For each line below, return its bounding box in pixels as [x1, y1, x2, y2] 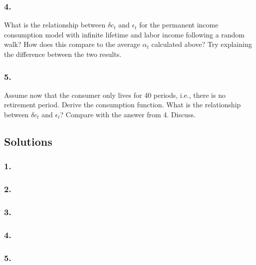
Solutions [4, 133, 52, 149]
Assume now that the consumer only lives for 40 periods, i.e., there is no [4, 89, 226, 100]
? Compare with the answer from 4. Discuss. [60, 109, 196, 119]
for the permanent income [139, 19, 219, 30]
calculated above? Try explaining [151, 39, 252, 49]
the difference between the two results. [4, 49, 122, 59]
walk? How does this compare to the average [4, 39, 140, 49]
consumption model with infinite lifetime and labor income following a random [4, 29, 245, 39]
